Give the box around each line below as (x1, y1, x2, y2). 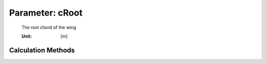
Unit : (21, 33, 32, 39)
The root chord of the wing (21, 24, 77, 30)
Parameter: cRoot (9, 7, 83, 18)
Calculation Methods (9, 46, 75, 54)
